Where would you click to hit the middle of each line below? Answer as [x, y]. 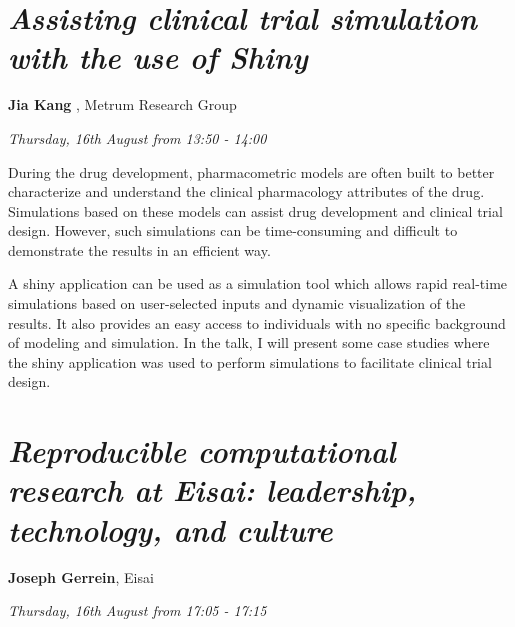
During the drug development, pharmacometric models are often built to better [251, 171]
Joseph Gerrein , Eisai [81, 576]
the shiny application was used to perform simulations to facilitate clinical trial [250, 361]
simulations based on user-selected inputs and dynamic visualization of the [237, 303]
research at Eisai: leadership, [212, 490]
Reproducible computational [202, 451]
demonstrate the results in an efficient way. [139, 249]
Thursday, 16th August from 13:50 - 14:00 [137, 137]
